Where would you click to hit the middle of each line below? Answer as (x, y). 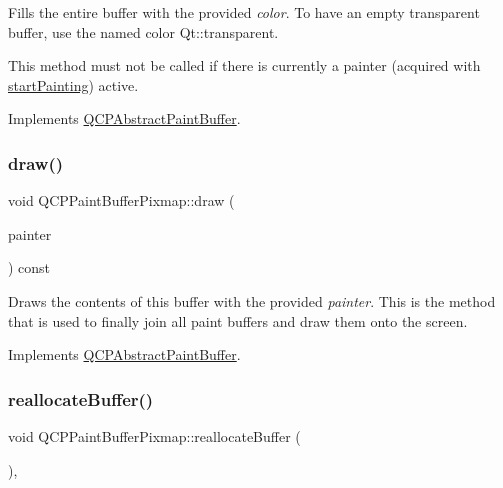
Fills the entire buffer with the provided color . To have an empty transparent (244, 12)
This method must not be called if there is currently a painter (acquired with (244, 65)
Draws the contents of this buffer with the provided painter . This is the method (252, 300)
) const (29, 267)
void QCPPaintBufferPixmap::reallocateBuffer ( (154, 435)
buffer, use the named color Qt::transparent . (143, 31)
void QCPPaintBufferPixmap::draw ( (121, 200)
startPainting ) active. (73, 84)
